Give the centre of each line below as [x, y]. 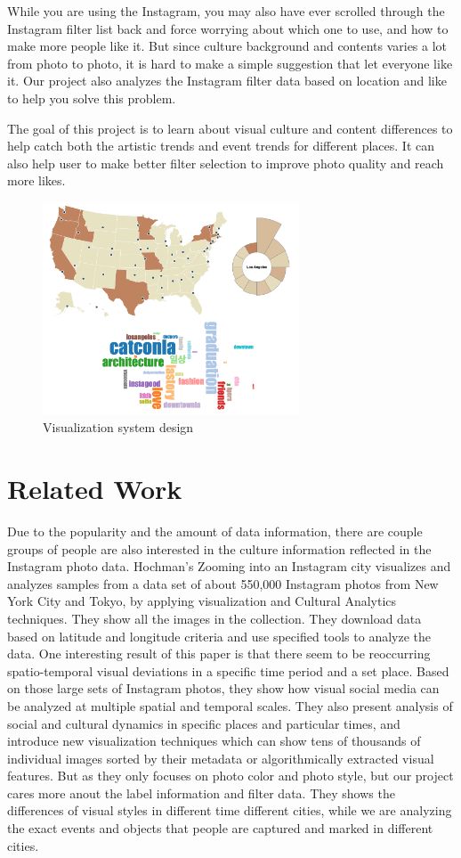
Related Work [95, 489]
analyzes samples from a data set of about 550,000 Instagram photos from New [223, 583]
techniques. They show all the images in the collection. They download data [214, 618]
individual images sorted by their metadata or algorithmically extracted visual [221, 758]
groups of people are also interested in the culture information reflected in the [219, 548]
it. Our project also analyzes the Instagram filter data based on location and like [227, 81]
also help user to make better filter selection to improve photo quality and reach [226, 163]
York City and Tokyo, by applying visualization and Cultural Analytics [202, 601]
